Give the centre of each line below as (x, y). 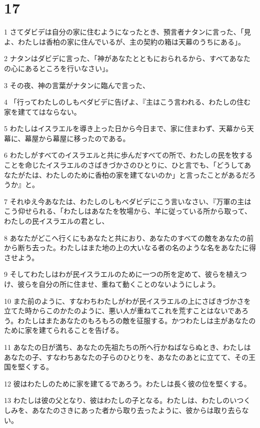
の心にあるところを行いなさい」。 (58, 68)
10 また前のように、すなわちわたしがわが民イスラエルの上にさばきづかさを (127, 301)
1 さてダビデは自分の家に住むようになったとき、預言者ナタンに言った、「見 (127, 32)
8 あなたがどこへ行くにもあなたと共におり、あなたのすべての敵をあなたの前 (129, 238)
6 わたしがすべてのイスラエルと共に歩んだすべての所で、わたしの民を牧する (128, 155)
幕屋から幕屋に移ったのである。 (77, 138)
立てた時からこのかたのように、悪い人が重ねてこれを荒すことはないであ (123, 311)
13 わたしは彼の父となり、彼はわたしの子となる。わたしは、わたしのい (120, 400)
